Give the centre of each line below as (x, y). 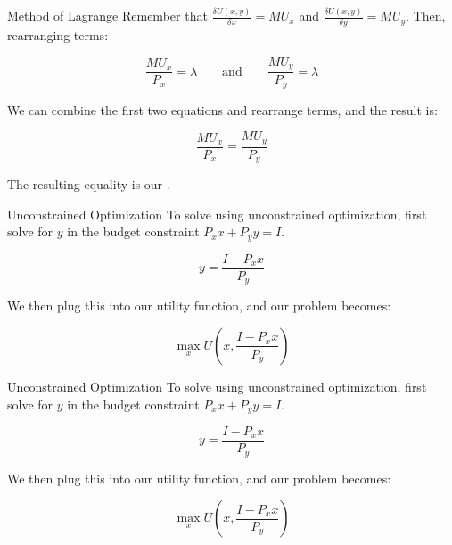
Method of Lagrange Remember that (107, 16)
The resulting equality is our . (89, 184)
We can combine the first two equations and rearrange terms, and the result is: (222, 109)
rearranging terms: (58, 35)
